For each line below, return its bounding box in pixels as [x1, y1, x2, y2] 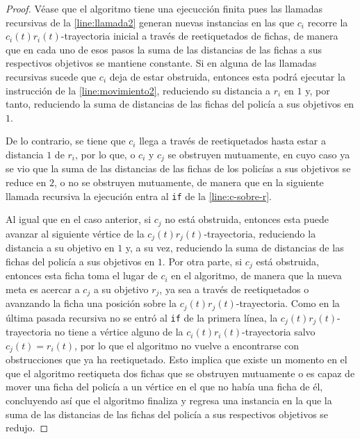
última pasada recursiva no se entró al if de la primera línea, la [6, 310, 278, 324]
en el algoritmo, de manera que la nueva [171, 268, 342, 283]
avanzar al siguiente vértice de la [6, 226, 145, 240]
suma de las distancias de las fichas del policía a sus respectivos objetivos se [6, 406, 329, 421]
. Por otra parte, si [162, 254, 243, 268]
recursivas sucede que [6, 69, 97, 83]
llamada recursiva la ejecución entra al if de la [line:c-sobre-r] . [6, 188, 272, 203]
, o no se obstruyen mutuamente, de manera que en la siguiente [54, 174, 324, 189]
